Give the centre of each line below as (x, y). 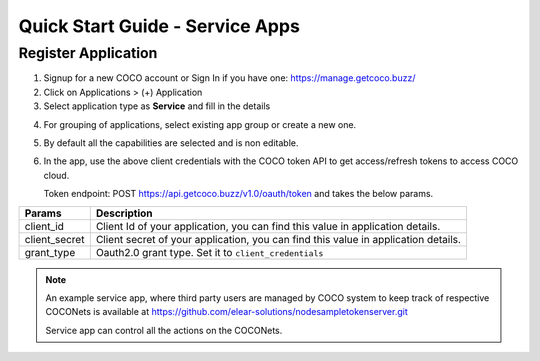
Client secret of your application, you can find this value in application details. (278, 239)
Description (124, 213)
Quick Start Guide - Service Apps (159, 26)
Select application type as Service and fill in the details (157, 106)
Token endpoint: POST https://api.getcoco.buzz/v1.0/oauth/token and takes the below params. (238, 194)
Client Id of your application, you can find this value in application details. (268, 226)
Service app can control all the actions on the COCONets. (164, 330)
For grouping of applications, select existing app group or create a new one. (200, 124)
